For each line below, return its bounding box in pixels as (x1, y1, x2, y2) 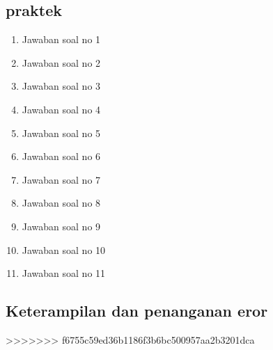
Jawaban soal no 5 (22, 125, 101, 140)
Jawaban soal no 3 (22, 79, 101, 93)
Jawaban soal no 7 (22, 172, 101, 186)
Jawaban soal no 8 (22, 196, 101, 210)
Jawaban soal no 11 (22, 266, 106, 280)
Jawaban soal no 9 (22, 218, 101, 233)
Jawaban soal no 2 (22, 55, 101, 70)
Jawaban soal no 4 (22, 102, 101, 116)
